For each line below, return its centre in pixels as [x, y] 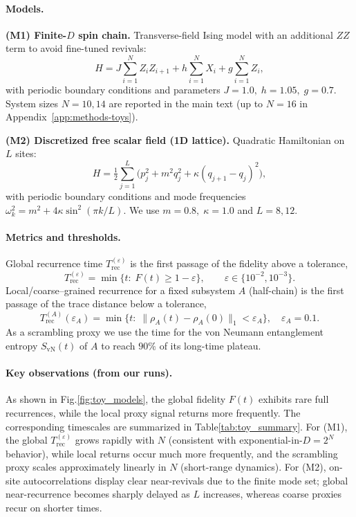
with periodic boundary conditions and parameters [113, 90]
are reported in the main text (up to [186, 103]
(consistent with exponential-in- [235, 440]
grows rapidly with [115, 440]
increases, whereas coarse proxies [272, 494]
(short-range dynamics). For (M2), [253, 467]
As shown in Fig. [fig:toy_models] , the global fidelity [116, 399]
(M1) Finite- [36, 34]
